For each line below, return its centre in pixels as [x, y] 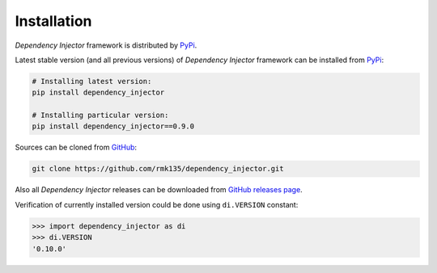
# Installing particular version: [100, 115]
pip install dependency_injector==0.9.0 [113, 126]
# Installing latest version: [92, 81]
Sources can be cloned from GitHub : [76, 147]
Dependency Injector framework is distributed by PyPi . [106, 45]
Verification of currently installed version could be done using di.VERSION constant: [157, 204]
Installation [53, 21]
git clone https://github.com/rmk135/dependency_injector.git [158, 169]
